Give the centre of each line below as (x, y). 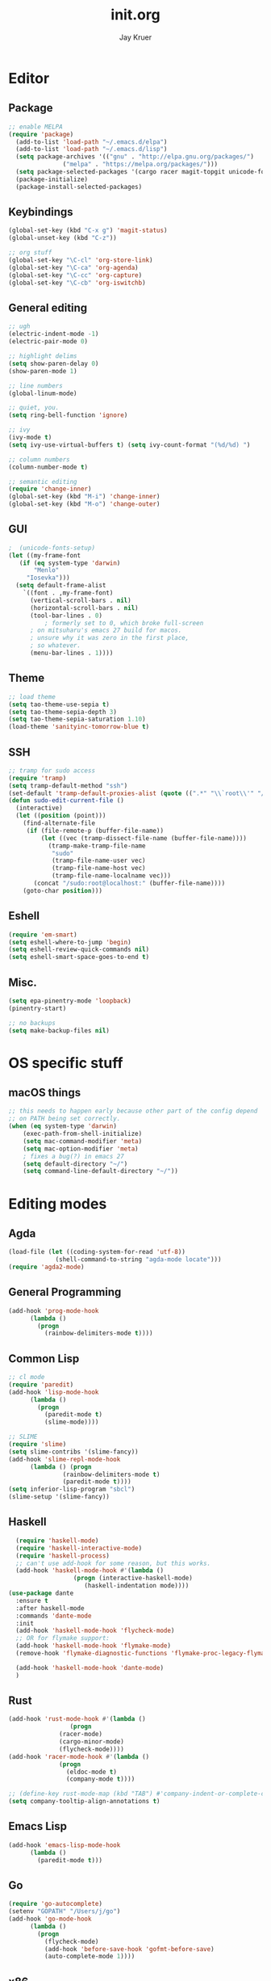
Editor (29, 78)
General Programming (65, 1292)
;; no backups (32, 1023)
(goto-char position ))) (63, 890)
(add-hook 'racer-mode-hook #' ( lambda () (79, 1756)
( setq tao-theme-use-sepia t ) (59, 704)
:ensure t (32, 1600)
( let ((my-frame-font (45, 555)
